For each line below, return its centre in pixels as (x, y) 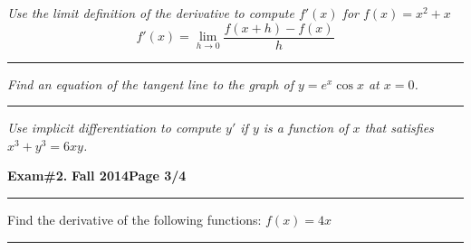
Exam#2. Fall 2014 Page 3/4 (97, 176)
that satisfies (399, 128)
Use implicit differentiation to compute (115, 128)
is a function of (306, 128)
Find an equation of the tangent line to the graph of (150, 83)
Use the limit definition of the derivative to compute (151, 13)
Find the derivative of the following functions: (135, 220)
